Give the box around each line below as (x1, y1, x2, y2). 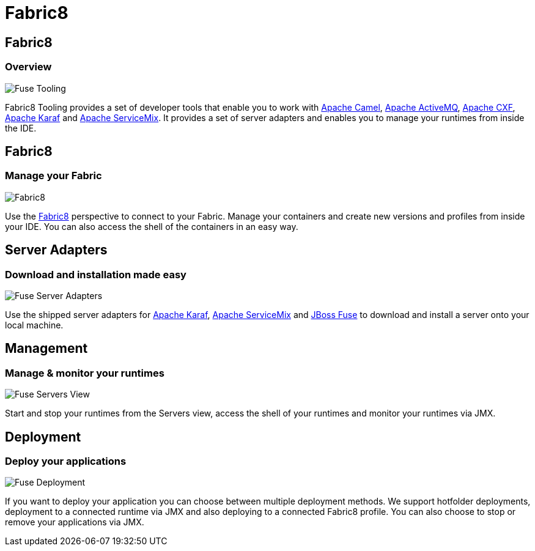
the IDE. (5, 122, 37, 133)
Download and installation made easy (5, 268, 186, 281)
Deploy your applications (5, 455, 127, 468)
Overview (5, 61, 52, 73)
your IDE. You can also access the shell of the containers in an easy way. (5, 221, 298, 232)
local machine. (5, 319, 64, 330)
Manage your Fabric (5, 169, 102, 182)
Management (5, 341, 88, 357)
